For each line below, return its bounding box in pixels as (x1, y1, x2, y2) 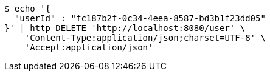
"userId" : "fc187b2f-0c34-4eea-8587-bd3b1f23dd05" (14, 13, 266, 23)
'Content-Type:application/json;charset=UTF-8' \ (24, 33, 266, 43)
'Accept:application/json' (24, 43, 153, 52)
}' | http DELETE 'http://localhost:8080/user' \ (4, 23, 246, 33)
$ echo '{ (4, 4, 50, 13)
